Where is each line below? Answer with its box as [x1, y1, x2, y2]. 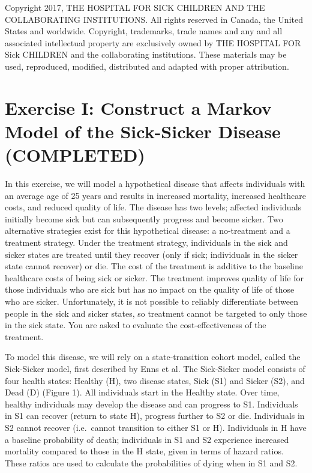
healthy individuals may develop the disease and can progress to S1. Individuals [5, 397, 298, 410]
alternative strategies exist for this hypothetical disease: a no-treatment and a [5, 224, 290, 237]
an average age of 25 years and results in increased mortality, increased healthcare [5, 189, 306, 201]
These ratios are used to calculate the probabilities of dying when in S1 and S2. [5, 456, 298, 469]
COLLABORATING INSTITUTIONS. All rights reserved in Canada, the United [5, 13, 303, 25]
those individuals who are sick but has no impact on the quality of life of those [5, 283, 295, 296]
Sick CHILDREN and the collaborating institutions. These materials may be [5, 48, 287, 61]
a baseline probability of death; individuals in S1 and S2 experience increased [5, 433, 289, 445]
